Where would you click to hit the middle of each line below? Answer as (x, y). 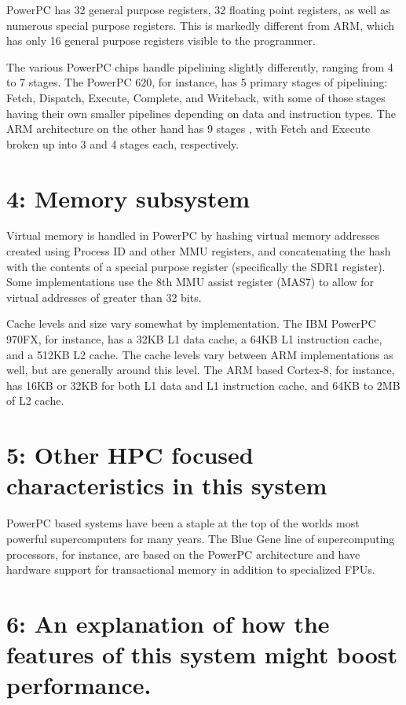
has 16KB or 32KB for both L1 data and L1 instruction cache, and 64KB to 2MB (203, 385)
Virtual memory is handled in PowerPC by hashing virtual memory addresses (193, 235)
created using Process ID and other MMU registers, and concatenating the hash (199, 251)
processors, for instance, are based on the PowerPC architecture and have (183, 554)
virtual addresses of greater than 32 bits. (104, 297)
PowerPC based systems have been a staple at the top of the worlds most (183, 523)
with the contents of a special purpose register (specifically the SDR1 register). (196, 266)
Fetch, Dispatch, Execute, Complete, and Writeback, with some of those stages (196, 97)
